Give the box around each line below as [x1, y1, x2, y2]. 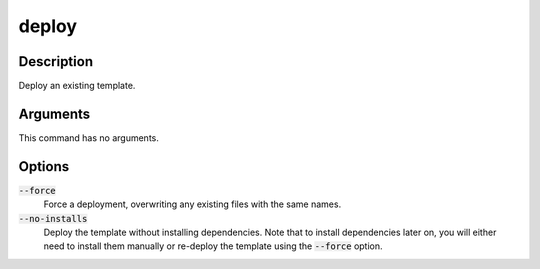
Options [18, 158, 70, 175]
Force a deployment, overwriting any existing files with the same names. [43, 198, 342, 210]
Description [18, 53, 94, 70]
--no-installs [18, 213, 88, 224]
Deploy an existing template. [18, 80, 136, 92]
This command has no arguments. [18, 131, 159, 144]
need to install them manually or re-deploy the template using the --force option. [43, 240, 384, 252]
